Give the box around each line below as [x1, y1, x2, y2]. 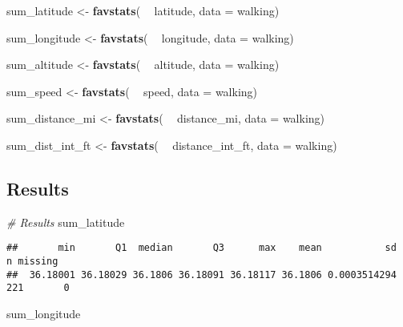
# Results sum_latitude [6, 213, 125, 230]
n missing [6, 256, 58, 268]
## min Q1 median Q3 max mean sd [6, 242, 397, 254]
